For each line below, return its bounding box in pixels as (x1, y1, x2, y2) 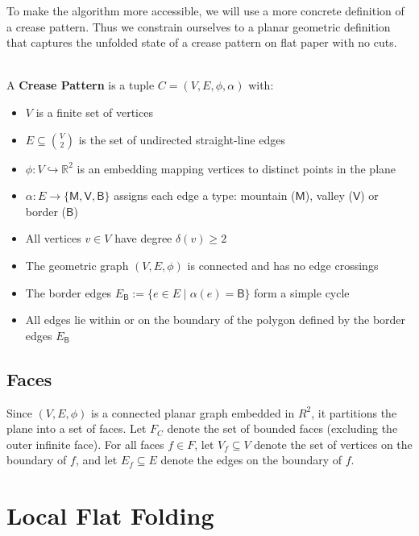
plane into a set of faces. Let (6, 420, 147, 437)
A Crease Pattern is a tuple (6, 77, 155, 93)
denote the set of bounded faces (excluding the (167, 420, 398, 437)
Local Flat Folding (6, 499, 214, 532)
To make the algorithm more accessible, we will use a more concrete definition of (6, 2, 404, 19)
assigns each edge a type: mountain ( (114, 187, 296, 204)
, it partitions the (311, 404, 397, 421)
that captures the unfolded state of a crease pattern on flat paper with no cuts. (6, 34, 397, 51)
